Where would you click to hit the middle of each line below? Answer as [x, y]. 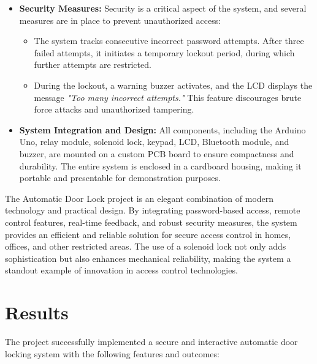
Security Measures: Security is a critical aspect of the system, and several [163, 8]
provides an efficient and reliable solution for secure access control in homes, [148, 234]
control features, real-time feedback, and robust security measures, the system [151, 222]
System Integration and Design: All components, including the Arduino [162, 129]
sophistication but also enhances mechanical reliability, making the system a [148, 258]
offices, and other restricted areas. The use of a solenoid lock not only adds [146, 246]
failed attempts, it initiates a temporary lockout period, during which [164, 52]
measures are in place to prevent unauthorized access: [120, 20]
